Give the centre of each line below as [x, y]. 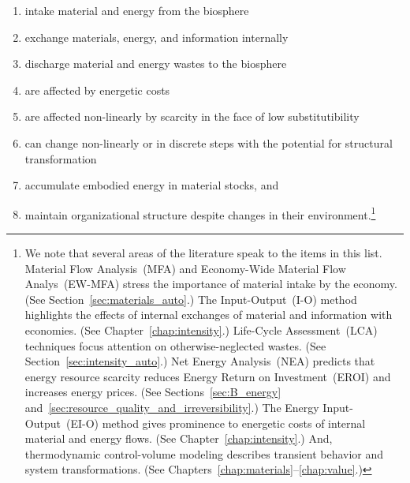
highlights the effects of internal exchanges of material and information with [209, 315]
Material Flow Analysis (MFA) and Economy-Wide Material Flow [185, 268]
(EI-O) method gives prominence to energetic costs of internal [216, 423]
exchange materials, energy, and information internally [157, 37]
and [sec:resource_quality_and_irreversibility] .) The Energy [172, 407]
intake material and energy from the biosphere [137, 10]
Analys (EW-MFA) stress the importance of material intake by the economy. [211, 284]
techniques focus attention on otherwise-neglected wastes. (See [175, 345]
